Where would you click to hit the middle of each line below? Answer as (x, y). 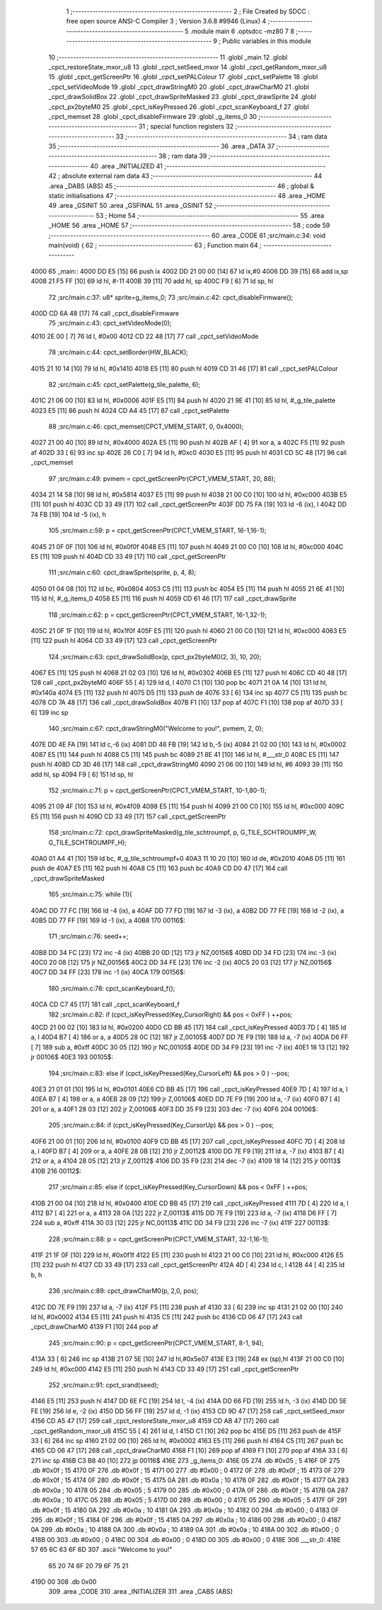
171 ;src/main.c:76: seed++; (88, 937)
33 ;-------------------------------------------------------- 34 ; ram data (222, 136)
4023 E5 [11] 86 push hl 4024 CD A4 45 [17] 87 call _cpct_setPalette (130, 410)
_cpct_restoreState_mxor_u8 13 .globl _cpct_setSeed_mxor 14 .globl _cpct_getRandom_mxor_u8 (188, 66)
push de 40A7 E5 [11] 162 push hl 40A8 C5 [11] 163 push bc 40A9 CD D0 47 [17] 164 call (159, 868)
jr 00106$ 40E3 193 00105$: (72, 1057)
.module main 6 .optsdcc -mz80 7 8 (242, 31)
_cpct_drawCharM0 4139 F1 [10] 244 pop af (94, 1327)
